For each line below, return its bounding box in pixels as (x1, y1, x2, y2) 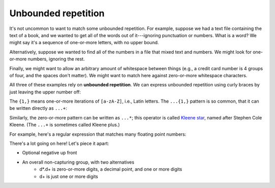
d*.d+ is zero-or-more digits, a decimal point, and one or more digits (39, 166, 182, 172)
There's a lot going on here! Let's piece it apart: (9, 140, 109, 147)
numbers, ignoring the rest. (28, 56, 85, 62)
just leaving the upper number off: (9, 89, 81, 95)
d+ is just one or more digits (39, 173, 99, 179)
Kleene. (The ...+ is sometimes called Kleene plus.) (9, 122, 120, 128)
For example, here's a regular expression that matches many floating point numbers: (9, 131, 187, 137)
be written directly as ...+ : (9, 105, 67, 111)
